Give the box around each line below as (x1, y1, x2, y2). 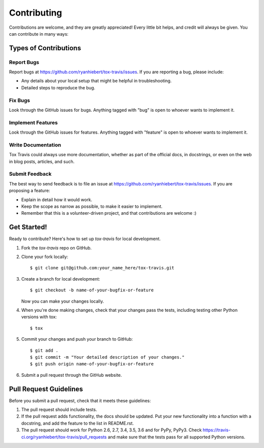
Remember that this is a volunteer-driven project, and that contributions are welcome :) (21, 210, 197, 216)
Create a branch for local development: (21, 276, 100, 282)
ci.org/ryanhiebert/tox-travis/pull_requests (21, 434, 107, 440)
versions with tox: (21, 314, 57, 320)
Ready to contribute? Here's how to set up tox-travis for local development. (9, 236, 161, 242)
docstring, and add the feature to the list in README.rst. (21, 420, 134, 426)
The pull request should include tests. (21, 407, 97, 412)
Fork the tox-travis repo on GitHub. (21, 244, 92, 251)
